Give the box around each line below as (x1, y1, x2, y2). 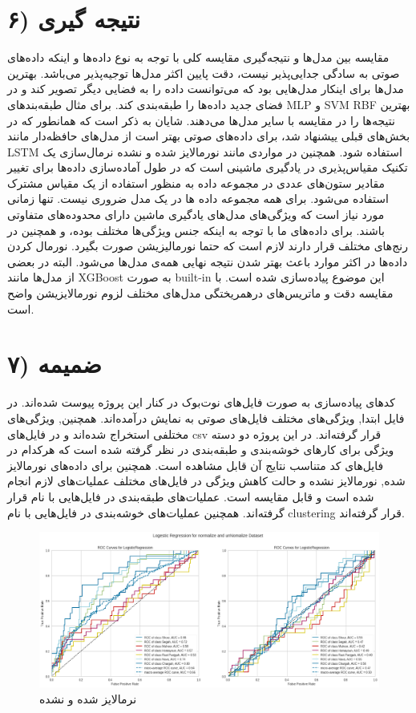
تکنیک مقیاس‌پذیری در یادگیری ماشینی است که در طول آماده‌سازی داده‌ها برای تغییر (7, 159, 408, 176)
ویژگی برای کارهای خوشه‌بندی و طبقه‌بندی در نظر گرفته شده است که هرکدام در (7, 441, 394, 458)
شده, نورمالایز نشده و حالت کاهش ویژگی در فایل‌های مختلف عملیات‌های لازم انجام (7, 472, 406, 489)
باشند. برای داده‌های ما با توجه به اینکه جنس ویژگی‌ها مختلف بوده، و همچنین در (7, 221, 385, 238)
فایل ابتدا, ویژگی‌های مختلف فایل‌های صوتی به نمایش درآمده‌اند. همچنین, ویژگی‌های (7, 409, 405, 426)
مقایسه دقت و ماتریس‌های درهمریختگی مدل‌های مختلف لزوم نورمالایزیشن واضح (7, 285, 394, 302)
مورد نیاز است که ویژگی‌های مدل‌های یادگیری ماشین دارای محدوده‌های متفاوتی (7, 206, 385, 223)
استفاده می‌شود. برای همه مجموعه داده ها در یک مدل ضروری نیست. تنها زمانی (7, 190, 389, 207)
